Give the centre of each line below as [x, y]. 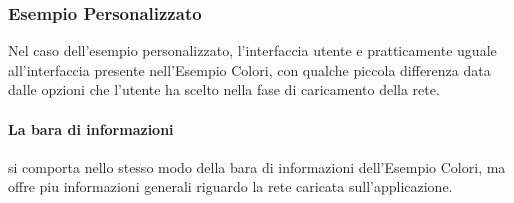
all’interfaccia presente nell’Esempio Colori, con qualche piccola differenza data [249, 69]
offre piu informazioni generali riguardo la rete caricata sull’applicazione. [230, 186]
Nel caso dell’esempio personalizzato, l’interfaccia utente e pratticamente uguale [252, 50]
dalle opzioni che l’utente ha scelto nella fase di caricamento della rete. [224, 89]
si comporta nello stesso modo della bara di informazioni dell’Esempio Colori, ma [257, 166]
